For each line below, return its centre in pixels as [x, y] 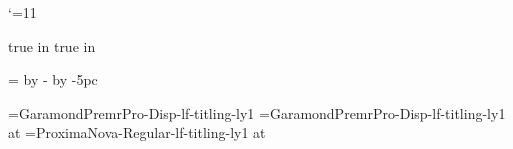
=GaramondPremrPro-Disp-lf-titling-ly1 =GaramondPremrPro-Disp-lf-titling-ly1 [257, 112]
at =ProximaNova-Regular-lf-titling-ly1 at [137, 132]
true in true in [52, 45]
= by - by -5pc [53, 79]
